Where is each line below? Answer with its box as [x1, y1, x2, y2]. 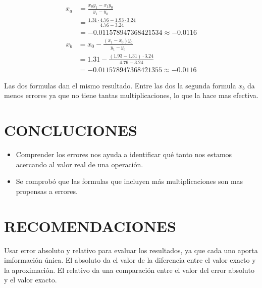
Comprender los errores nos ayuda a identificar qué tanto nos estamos [16, 149, 232, 160]
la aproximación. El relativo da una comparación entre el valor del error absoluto [4, 264, 255, 275]
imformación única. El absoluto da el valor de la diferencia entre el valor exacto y [4, 255, 256, 265]
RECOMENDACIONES [4, 215, 176, 236]
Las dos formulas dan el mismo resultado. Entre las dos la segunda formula [4, 80, 236, 90]
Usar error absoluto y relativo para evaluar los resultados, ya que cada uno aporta [4, 245, 258, 255]
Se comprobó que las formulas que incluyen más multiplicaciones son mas [16, 176, 243, 186]
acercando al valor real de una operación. [16, 159, 143, 169]
